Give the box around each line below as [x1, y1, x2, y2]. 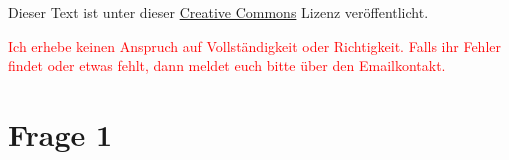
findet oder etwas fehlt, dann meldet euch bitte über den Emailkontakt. [8, 55, 446, 76]
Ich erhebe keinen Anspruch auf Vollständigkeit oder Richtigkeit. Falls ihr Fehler [8, 35, 501, 56]
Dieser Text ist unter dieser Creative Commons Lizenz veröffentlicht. [8, 2, 429, 22]
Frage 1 [8, 113, 113, 154]
